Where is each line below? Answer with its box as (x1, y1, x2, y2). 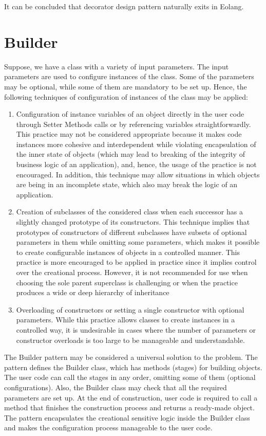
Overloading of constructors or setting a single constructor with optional (16, 304, 244, 315)
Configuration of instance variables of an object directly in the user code (16, 108, 244, 119)
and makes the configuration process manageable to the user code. (4, 422, 213, 433)
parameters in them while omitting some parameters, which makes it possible (16, 237, 260, 247)
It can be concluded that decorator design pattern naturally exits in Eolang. (4, 1, 244, 11)
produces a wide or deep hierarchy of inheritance (16, 287, 169, 298)
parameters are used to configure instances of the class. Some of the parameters (4, 71, 254, 82)
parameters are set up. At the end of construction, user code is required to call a (4, 392, 258, 403)
